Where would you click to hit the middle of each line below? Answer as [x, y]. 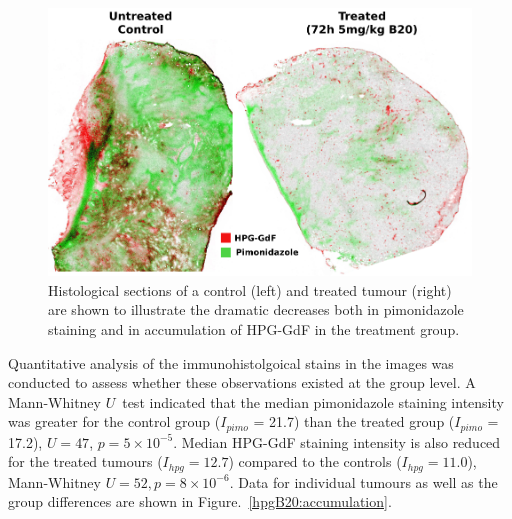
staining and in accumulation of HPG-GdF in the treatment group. [254, 328]
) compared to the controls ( [315, 461]
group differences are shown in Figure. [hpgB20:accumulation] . [200, 501]
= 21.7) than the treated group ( [354, 421]
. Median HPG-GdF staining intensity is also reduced [337, 441]
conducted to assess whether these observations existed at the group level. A [242, 382]
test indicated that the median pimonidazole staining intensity [313, 401]
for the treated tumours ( [85, 461]
